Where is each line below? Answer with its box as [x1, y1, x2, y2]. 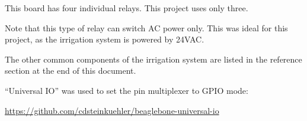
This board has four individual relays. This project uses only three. [5, 2, 248, 14]
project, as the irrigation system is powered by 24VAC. [5, 33, 204, 45]
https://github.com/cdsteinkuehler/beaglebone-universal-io [5, 104, 219, 116]
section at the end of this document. [5, 64, 136, 77]
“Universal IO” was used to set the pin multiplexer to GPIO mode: [5, 84, 248, 96]
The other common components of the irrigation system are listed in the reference [5, 53, 302, 65]
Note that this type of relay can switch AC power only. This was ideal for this [5, 21, 288, 34]
